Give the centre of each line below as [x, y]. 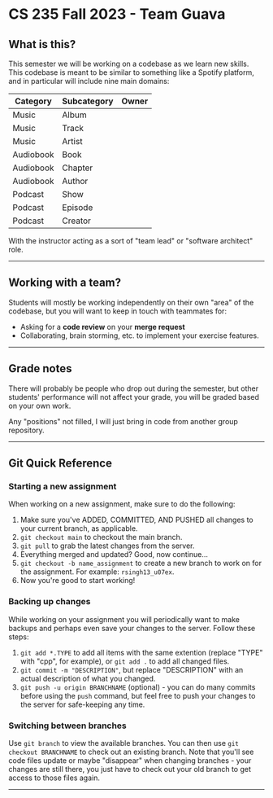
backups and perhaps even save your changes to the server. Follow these [132, 628]
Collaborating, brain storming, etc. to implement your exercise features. [139, 335]
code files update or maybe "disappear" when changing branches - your [130, 760]
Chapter [78, 168]
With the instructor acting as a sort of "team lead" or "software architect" [131, 241]
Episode [78, 207]
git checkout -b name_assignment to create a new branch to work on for [141, 563]
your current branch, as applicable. [79, 528]
